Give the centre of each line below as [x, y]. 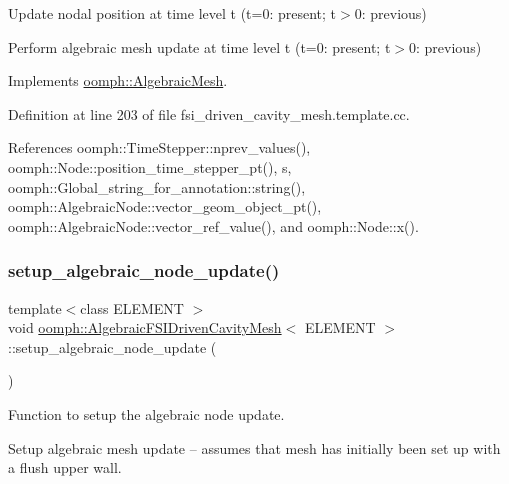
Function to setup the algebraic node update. [146, 413]
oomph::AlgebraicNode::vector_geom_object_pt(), [165, 206]
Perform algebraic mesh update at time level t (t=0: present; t [199, 46]
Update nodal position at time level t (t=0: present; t [172, 13]
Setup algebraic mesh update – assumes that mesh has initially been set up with [254, 447]
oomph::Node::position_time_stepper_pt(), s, [150, 166]
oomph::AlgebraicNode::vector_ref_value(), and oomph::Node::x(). [213, 225]
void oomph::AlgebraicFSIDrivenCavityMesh [145, 327]
